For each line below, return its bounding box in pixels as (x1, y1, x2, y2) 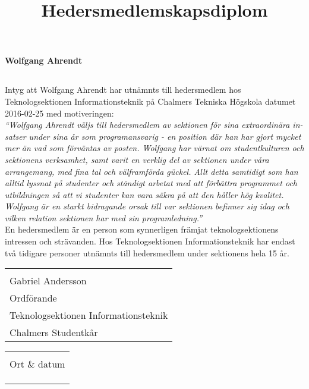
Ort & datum (10, 357, 65, 371)
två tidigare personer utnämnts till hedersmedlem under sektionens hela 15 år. (5, 246, 289, 259)
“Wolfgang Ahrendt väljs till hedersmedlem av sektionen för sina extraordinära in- (5, 118, 303, 131)
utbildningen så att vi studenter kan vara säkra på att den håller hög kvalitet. (5, 188, 284, 200)
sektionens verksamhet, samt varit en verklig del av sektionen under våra (5, 153, 269, 165)
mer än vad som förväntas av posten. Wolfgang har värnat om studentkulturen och (5, 142, 304, 154)
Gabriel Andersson (10, 274, 87, 288)
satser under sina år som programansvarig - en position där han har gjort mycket (5, 130, 301, 142)
